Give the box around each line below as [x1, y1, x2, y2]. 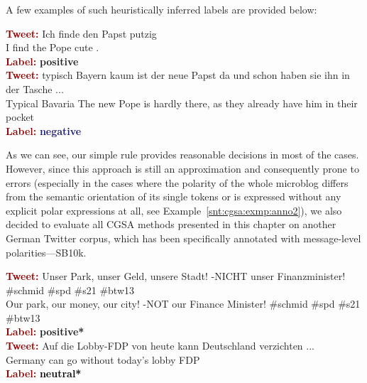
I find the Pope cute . [6, 40, 99, 55]
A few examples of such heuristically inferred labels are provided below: [6, 2, 317, 16]
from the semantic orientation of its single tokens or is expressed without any [6, 189, 341, 204]
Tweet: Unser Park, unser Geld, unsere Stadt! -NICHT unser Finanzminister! [6, 269, 346, 284]
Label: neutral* [6, 366, 82, 381]
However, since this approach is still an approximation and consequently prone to [6, 161, 359, 176]
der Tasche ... [6, 81, 64, 96]
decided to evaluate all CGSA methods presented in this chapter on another [6, 217, 336, 232]
